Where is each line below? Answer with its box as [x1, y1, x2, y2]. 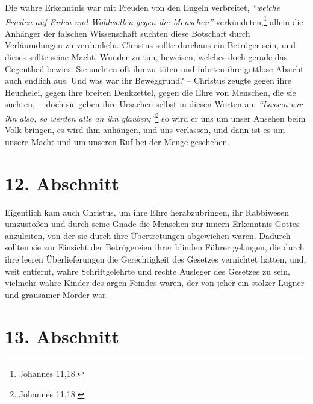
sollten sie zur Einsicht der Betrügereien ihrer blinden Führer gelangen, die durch [5, 241, 305, 253]
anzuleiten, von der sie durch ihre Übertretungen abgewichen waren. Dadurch [5, 229, 291, 241]
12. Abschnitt [5, 170, 119, 195]
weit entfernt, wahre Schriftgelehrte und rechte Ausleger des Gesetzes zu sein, [5, 264, 290, 277]
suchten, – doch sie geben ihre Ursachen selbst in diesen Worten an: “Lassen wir [5, 98, 303, 110]
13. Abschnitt [5, 323, 119, 348]
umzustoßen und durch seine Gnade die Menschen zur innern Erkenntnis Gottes [5, 217, 300, 230]
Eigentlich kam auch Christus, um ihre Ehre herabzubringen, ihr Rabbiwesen [5, 205, 290, 218]
